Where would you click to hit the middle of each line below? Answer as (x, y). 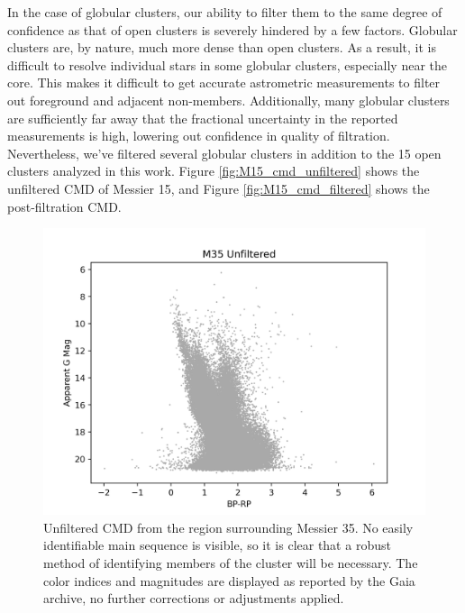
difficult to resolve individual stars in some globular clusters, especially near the (228, 64)
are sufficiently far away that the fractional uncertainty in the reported (203, 118)
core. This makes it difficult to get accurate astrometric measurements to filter (224, 82)
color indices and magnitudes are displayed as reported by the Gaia (229, 580)
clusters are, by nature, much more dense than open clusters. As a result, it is (222, 47)
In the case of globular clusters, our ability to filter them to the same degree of (225, 12)
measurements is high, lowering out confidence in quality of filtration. (199, 136)
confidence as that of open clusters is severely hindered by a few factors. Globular (232, 29)
